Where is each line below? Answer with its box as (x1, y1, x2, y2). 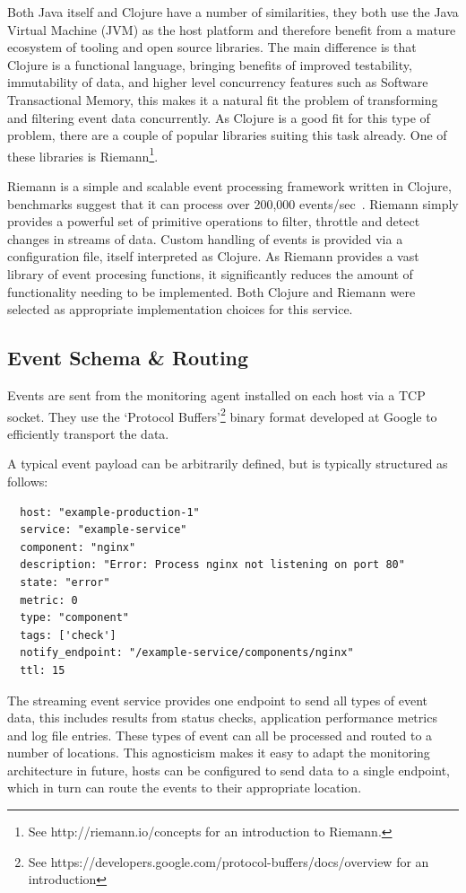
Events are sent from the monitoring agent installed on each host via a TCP (7, 385, 426, 404)
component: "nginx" (20, 540, 136, 554)
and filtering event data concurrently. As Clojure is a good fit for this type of (7, 108, 430, 127)
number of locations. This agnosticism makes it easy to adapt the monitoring (7, 743, 430, 762)
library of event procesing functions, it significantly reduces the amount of (7, 264, 413, 283)
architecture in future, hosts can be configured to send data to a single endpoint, (7, 760, 450, 779)
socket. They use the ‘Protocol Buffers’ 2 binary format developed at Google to (7, 404, 437, 425)
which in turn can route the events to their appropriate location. (7, 778, 362, 797)
